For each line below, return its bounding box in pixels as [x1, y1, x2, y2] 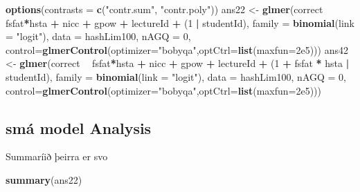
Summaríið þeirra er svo [6, 149, 108, 164]
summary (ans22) [6, 172, 82, 186]
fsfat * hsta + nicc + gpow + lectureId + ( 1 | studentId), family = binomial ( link [6, 15, 354, 30]
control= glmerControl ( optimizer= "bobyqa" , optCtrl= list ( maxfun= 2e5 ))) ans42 [6, 42, 348, 57]
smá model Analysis [6, 117, 152, 138]
